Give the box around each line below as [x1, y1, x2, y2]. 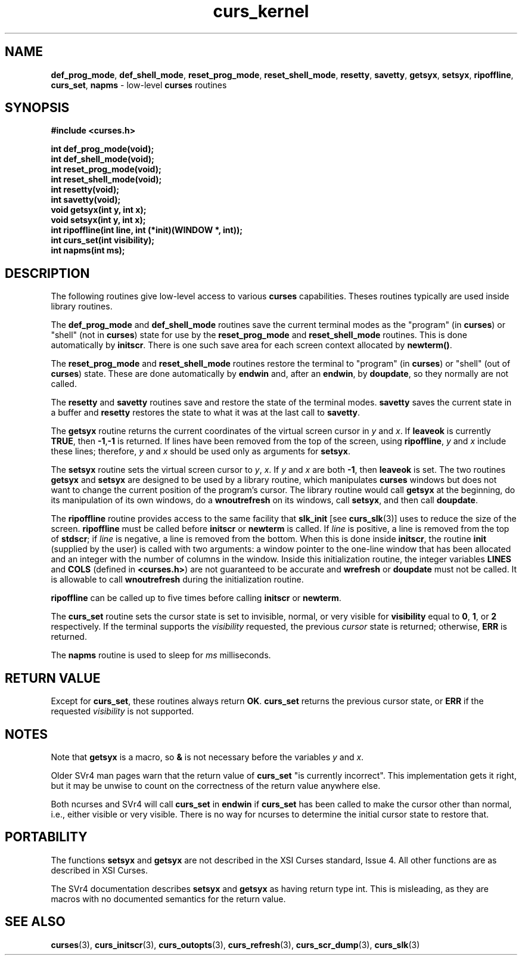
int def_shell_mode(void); [51, 154, 154, 165]
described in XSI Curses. [51, 865, 148, 875]
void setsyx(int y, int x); [51, 215, 146, 225]
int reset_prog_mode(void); [51, 164, 161, 175]
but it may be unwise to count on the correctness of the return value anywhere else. [51, 780, 381, 791]
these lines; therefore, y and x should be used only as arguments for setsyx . [51, 446, 350, 457]
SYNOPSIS [5, 100, 70, 116]
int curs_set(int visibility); [51, 235, 155, 246]
